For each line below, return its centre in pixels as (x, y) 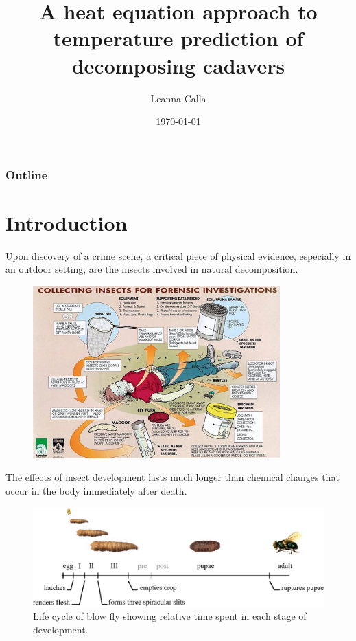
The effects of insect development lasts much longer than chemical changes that (173, 477)
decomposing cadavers (178, 65)
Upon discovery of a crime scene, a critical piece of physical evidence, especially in (178, 255)
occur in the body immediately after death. (96, 490)
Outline (27, 174)
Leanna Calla (178, 98)
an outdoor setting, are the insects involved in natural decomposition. (152, 269)
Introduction (67, 222)
